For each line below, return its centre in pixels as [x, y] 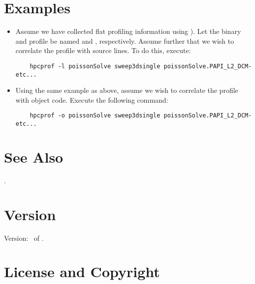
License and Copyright [82, 271]
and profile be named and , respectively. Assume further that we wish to [125, 41]
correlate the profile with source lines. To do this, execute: [103, 50]
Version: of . [24, 238]
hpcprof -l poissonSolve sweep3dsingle [95, 66]
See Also [34, 156]
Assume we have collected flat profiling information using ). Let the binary [128, 31]
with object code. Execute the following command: [92, 99]
